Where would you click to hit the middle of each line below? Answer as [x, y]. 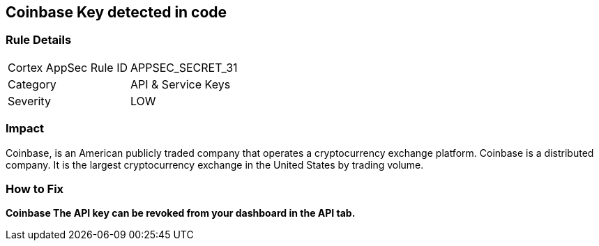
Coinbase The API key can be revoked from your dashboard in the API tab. [181, 213]
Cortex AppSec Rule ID [68, 67]
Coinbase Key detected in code [116, 12]
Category [32, 84]
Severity [29, 101]
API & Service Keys [181, 84]
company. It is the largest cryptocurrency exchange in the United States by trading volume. [215, 164]
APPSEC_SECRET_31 [184, 67]
